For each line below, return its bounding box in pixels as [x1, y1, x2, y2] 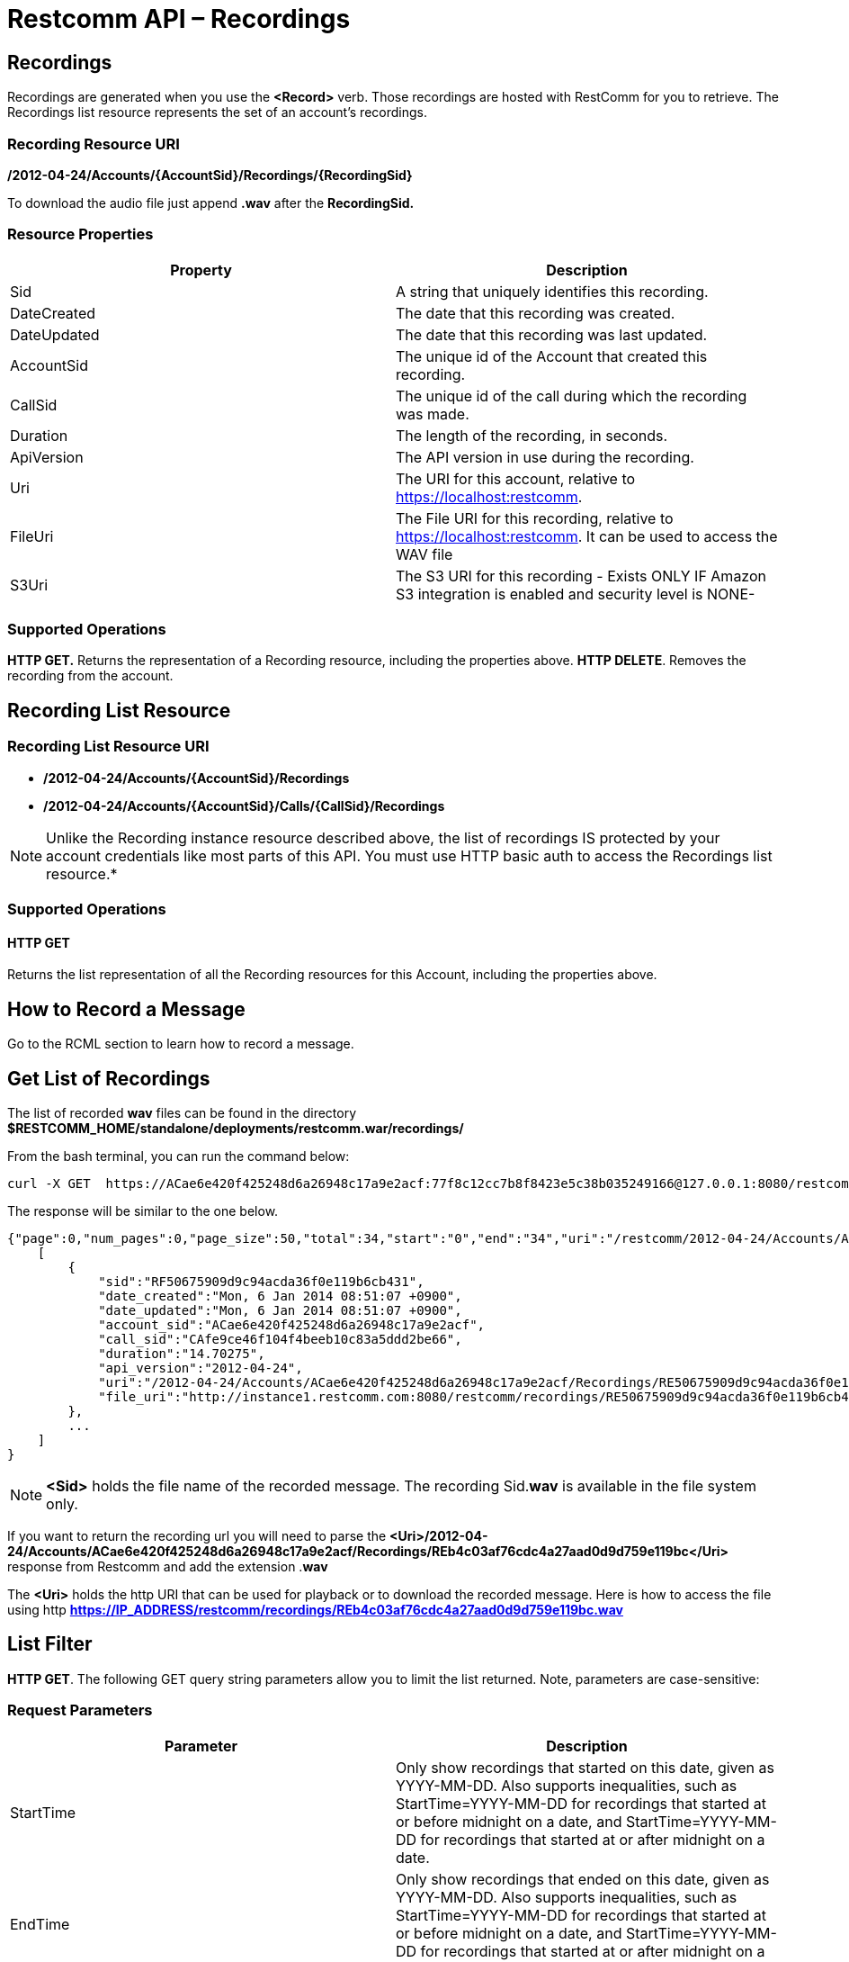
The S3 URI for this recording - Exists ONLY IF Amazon [396, 566, 767, 585]
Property [170, 260, 232, 279]
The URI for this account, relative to [396, 469, 636, 488]
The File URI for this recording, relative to [396, 508, 674, 527]
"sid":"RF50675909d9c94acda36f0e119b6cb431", [98, 1273, 424, 1289]
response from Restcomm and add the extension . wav [7, 1558, 328, 1574]
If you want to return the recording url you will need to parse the [7, 1527, 387, 1543]
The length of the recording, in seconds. [396, 426, 668, 445]
